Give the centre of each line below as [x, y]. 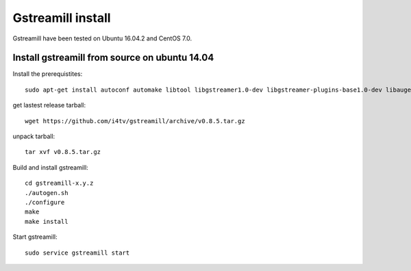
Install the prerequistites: [48, 74]
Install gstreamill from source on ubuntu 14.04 [113, 58]
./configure [45, 202]
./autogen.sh [47, 193]
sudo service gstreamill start [77, 253]
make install [47, 221]
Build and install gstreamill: [50, 167]
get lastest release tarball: [49, 105]
